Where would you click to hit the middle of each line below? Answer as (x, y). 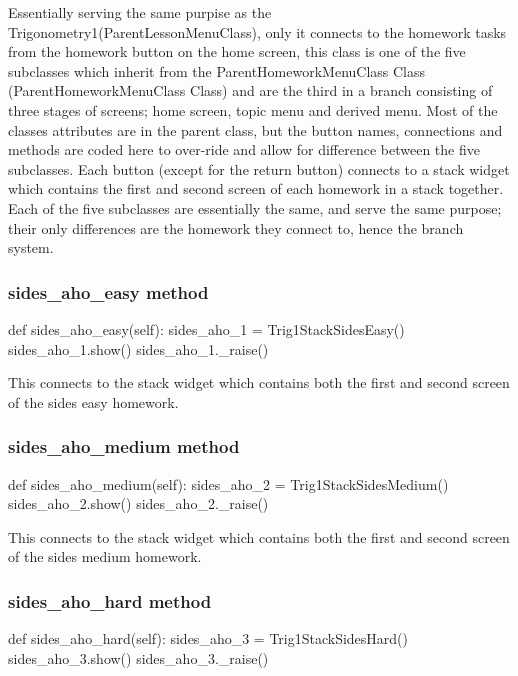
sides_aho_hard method (110, 600)
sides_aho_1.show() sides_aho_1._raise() (138, 348)
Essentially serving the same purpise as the (140, 12)
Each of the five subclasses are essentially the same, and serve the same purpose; (255, 207)
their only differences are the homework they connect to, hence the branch (236, 227)
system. (31, 247)
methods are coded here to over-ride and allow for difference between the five (244, 149)
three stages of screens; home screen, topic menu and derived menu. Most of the (253, 109)
